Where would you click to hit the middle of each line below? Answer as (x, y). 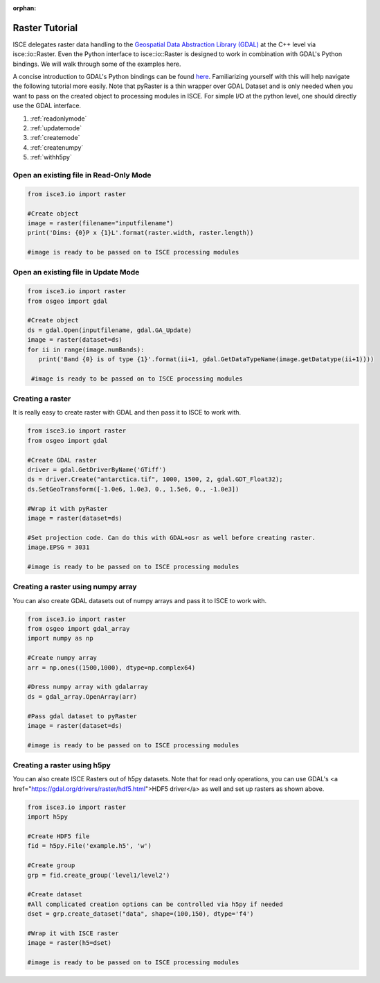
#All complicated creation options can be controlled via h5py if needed (155, 904)
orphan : (25, 8)
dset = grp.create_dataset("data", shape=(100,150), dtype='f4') (141, 914)
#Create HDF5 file (58, 836)
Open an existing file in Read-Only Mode (82, 175)
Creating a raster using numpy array (75, 587)
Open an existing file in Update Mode (76, 272)
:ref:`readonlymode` (58, 119)
